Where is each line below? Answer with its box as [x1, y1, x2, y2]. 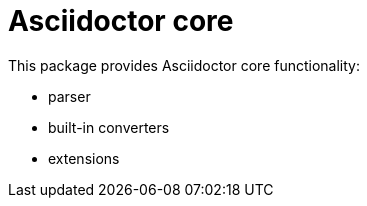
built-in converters [48, 118, 170, 136]
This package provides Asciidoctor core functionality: [8, 56, 361, 74]
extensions [48, 149, 120, 167]
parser [48, 87, 91, 105]
